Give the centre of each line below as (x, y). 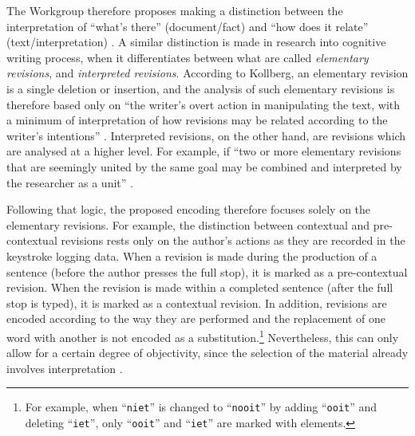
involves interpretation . (65, 368)
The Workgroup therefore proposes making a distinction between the (175, 10)
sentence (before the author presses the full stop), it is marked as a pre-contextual (207, 271)
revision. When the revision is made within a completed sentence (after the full (200, 287)
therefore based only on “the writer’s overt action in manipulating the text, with (204, 104)
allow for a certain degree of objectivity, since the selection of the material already (207, 353)
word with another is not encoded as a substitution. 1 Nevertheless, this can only (203, 336)
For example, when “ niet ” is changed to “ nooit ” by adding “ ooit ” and (201, 407)
